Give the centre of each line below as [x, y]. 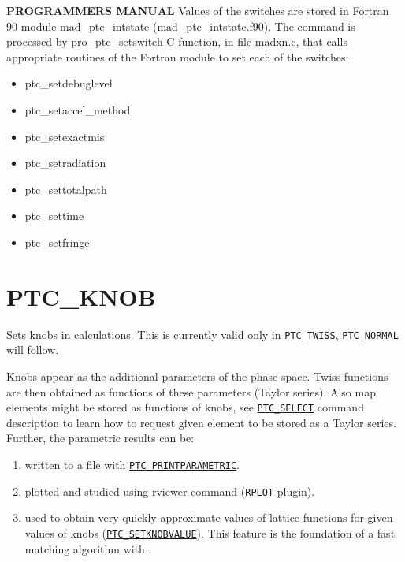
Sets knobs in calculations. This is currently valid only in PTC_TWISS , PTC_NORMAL [202, 334]
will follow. [33, 350]
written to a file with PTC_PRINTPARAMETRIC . [132, 464]
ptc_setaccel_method [78, 109]
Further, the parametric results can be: [100, 438]
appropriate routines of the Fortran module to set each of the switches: [178, 56]
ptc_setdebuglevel [69, 83]
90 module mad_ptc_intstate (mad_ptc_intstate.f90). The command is [181, 26]
